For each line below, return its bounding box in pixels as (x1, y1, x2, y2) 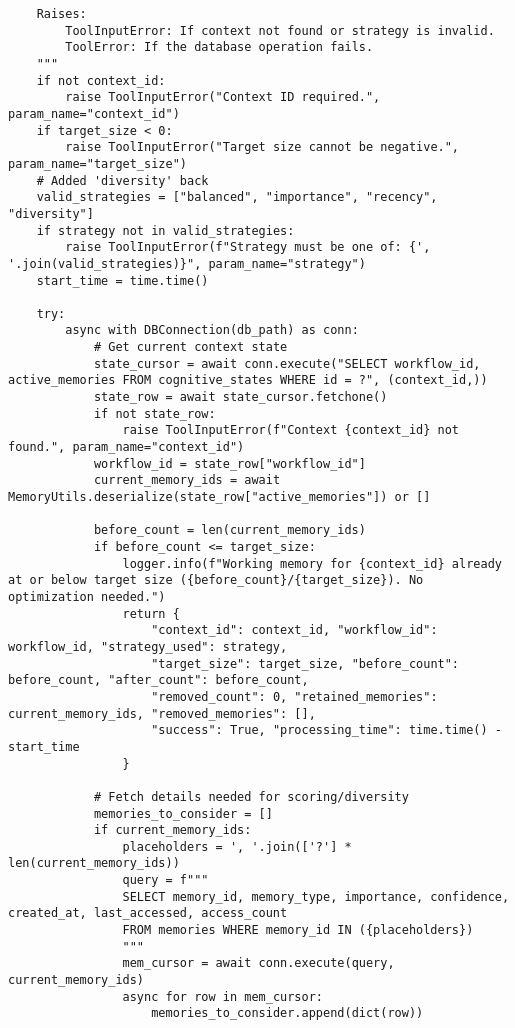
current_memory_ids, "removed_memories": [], (8, 706, 316, 721)
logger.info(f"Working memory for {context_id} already (122, 556, 502, 571)
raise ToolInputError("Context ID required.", (65, 90, 381, 105)
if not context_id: (36, 73, 166, 88)
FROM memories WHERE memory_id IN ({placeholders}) (122, 923, 474, 938)
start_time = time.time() (36, 273, 209, 288)
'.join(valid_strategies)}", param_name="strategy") (8, 256, 366, 271)
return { (122, 606, 180, 621)
